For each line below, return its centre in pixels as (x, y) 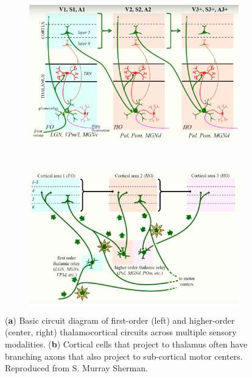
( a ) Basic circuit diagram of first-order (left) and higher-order (120, 320)
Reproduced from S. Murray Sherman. (76, 368)
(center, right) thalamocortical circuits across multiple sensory (121, 332)
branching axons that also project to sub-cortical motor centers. (124, 356)
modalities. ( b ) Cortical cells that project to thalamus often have (126, 344)
